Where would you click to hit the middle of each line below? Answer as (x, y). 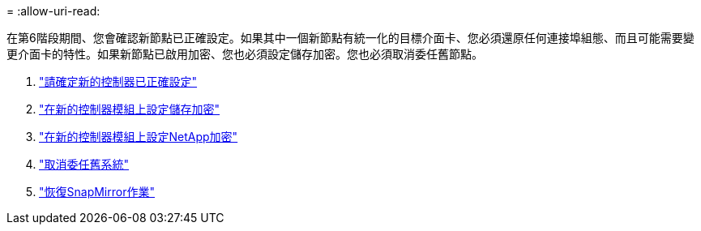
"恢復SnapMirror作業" (97, 192)
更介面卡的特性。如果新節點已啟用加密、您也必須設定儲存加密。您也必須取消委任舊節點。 (245, 54)
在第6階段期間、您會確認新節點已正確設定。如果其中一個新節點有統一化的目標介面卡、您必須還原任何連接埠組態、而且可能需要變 (350, 38)
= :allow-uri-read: (53, 11)
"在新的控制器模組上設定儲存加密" (130, 109)
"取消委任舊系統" (84, 164)
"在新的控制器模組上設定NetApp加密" (139, 137)
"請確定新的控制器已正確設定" (118, 81)
